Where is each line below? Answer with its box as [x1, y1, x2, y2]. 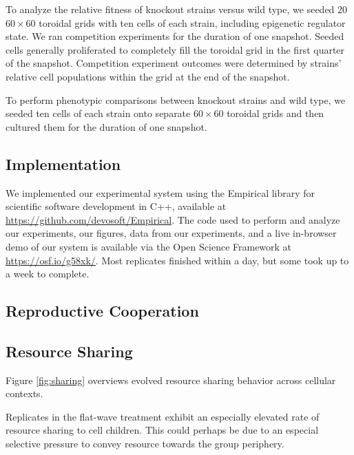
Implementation [6, 153, 121, 174]
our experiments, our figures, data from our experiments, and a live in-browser [6, 226, 337, 240]
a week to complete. [6, 266, 90, 281]
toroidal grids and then [227, 106, 324, 120]
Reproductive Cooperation [6, 300, 199, 321]
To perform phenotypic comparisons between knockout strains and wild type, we [6, 92, 346, 107]
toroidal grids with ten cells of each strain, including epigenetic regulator [39, 15, 346, 30]
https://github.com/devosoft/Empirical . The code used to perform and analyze [6, 212, 340, 226]
